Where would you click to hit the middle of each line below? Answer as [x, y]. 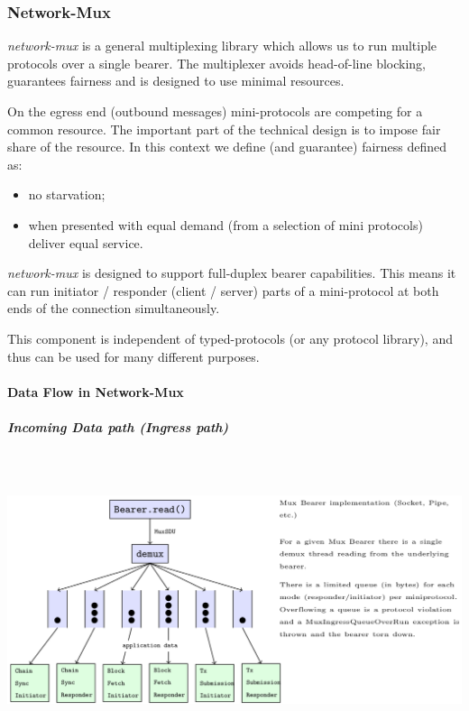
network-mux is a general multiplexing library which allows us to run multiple [222, 46]
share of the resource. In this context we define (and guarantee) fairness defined [227, 147]
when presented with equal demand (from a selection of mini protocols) [225, 224]
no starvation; [67, 194]
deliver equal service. [86, 242]
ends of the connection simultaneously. [114, 308]
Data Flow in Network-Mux [96, 391]
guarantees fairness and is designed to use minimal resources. [176, 81]
